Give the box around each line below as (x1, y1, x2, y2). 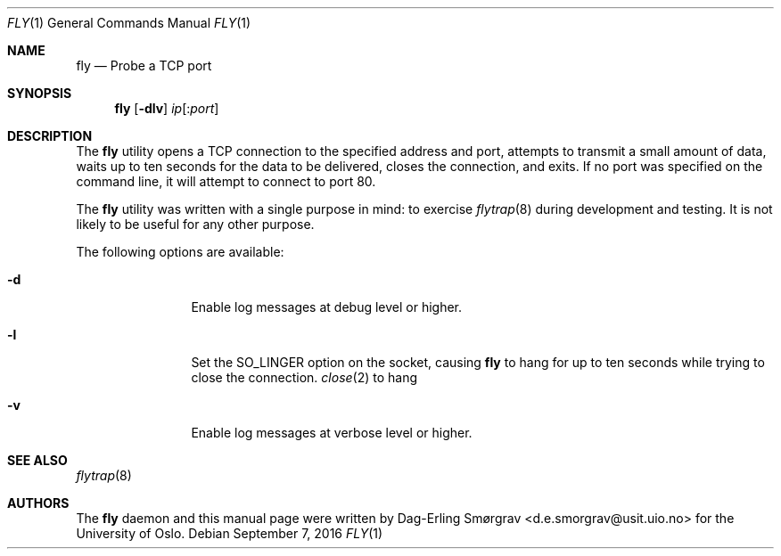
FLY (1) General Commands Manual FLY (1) (7, 15, 251, 30)
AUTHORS (7, 495, 70, 511)
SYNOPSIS (7, 86, 72, 101)
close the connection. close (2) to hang (191, 370, 418, 385)
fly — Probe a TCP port (76, 58, 212, 73)
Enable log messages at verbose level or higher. (191, 425, 473, 440)
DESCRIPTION (7, 128, 93, 143)
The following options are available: (76, 244, 284, 259)
